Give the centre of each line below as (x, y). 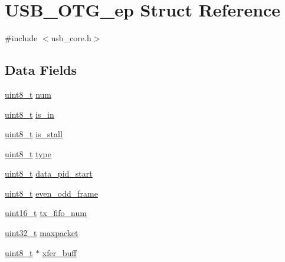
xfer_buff (59, 252)
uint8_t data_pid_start (49, 173)
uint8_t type (28, 153)
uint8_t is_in (30, 114)
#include (21, 38)
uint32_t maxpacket (42, 233)
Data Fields (41, 70)
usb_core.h (71, 38)
